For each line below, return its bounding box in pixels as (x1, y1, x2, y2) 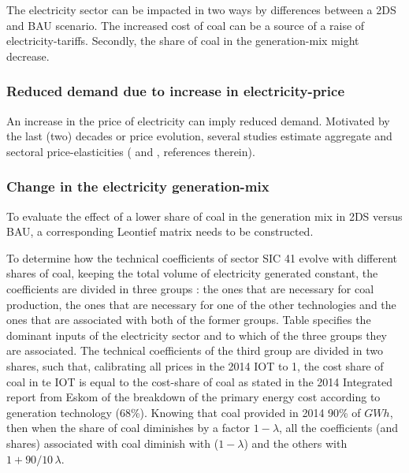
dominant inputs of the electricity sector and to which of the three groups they (6, 326, 387, 343)
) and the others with (244, 434, 348, 451)
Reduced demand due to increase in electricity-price (6, 81, 345, 101)
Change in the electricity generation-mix (6, 177, 270, 196)
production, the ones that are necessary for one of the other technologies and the (6, 296, 396, 312)
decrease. (6, 47, 50, 64)
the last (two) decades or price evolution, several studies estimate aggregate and (6, 128, 392, 144)
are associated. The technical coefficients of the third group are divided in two (6, 342, 383, 359)
